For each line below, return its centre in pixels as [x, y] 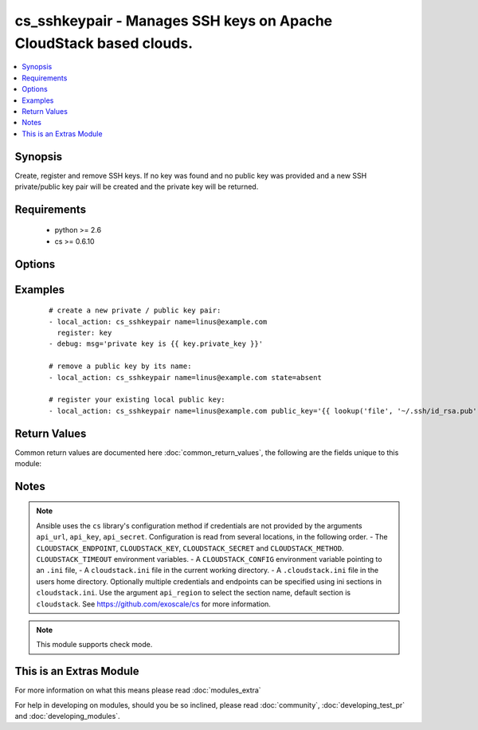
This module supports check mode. [94, 645]
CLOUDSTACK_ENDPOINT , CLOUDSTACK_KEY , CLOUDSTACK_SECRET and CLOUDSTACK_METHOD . [190, 548]
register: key [84, 332]
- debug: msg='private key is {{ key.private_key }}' [156, 344]
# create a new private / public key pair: [135, 310]
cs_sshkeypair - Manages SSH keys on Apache [174, 21]
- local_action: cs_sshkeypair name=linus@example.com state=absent [185, 377]
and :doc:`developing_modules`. [67, 716]
